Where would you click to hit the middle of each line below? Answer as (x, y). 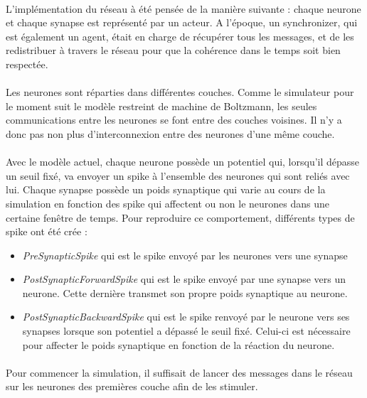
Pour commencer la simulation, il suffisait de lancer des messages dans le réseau (179, 372)
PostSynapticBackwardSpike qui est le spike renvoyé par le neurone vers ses (186, 317)
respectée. (27, 64)
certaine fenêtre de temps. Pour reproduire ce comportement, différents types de (180, 217)
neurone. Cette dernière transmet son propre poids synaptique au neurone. (185, 292)
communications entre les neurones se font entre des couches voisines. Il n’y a (174, 120)
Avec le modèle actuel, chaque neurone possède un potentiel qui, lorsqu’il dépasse (183, 162)
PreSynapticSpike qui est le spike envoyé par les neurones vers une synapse (185, 255)
